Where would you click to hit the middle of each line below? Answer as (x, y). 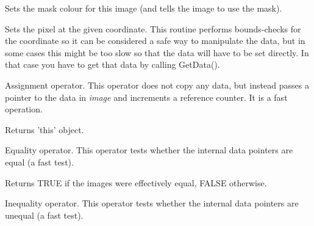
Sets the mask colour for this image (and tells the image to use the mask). (144, 8)
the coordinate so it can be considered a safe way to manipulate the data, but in (155, 41)
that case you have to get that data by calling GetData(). (112, 64)
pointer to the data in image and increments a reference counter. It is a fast (146, 97)
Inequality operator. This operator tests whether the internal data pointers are (152, 203)
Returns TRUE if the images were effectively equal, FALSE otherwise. (136, 182)
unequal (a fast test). (44, 215)
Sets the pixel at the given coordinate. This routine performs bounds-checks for (153, 28)
